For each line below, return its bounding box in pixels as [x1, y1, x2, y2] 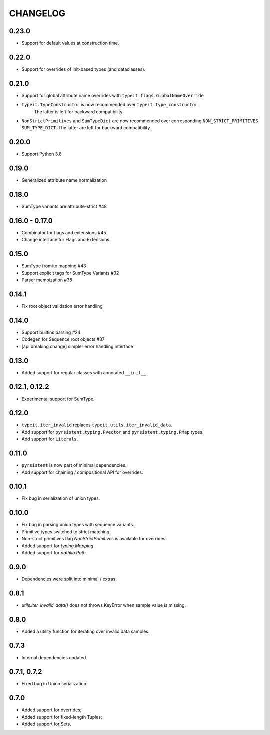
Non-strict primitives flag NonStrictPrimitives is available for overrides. [21, 536, 167, 542]
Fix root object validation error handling [21, 303, 103, 309]
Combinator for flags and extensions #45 [21, 230, 107, 236]
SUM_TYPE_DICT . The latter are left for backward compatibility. [21, 125, 151, 131]
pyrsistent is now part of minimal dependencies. [21, 462, 127, 468]
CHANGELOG [9, 8, 66, 19]
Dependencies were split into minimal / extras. [21, 576, 117, 582]
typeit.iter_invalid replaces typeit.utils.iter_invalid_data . [21, 422, 172, 428]
